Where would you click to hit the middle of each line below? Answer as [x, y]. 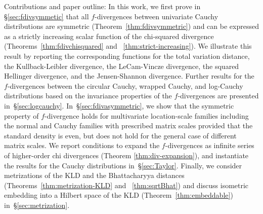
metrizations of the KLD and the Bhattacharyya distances [94, 175]
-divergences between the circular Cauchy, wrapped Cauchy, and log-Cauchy [125, 85]
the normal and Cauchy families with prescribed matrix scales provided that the [128, 126]
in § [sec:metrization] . [37, 205]
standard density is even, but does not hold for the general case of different [120, 135]
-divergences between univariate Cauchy [157, 16]
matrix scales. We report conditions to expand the [82, 145]
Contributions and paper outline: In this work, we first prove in [102, 6]
